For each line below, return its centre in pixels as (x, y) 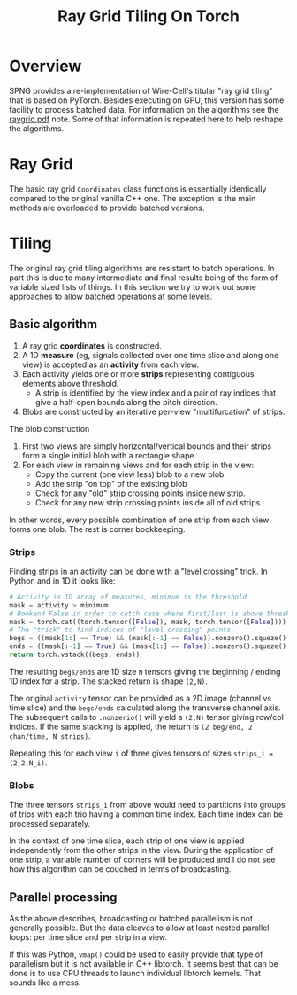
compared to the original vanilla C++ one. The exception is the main (133, 198)
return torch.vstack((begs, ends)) (75, 655)
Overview (46, 66)
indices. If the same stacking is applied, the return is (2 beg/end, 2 (131, 726)
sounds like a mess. (45, 983)
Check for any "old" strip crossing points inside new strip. (140, 493)
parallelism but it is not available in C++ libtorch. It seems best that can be (144, 964)
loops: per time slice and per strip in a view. (88, 937)
